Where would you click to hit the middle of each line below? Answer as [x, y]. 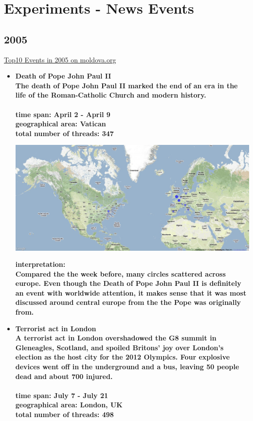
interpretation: [40, 264]
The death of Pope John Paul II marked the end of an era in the [126, 85]
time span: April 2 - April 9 [63, 114]
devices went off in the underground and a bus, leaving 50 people [127, 367]
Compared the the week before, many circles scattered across [120, 273]
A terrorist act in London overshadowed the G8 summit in [116, 338]
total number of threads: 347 [64, 133]
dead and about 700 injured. [64, 376]
